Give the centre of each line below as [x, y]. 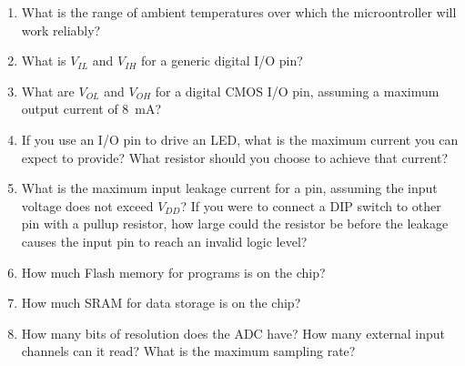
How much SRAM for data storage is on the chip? [161, 303]
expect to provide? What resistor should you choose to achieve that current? [235, 157]
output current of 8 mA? [91, 109]
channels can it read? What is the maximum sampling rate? [188, 351]
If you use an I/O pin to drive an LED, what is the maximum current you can [240, 139]
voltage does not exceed [87, 205]
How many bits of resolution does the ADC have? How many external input [233, 333]
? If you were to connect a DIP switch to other [311, 205]
